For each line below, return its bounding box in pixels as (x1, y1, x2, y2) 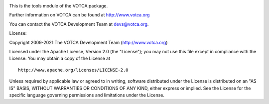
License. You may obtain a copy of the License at (9, 55, 111, 62)
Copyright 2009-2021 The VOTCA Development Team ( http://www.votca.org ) (9, 39, 168, 45)
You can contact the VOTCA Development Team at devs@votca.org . (9, 21, 149, 27)
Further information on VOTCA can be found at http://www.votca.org (9, 12, 150, 18)
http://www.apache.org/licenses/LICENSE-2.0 (18, 67, 129, 73)
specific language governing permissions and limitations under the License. (9, 92, 164, 98)
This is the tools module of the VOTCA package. (9, 3, 108, 8)
